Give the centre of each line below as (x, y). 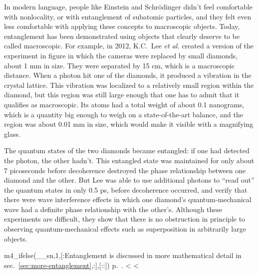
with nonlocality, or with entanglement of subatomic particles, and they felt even (128, 16)
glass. (12, 134)
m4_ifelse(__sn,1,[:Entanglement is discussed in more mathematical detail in (123, 255)
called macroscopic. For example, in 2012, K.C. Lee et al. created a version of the (129, 46)
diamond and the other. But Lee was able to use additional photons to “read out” (129, 180)
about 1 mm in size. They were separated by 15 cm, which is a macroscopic (120, 65)
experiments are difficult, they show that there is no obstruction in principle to (125, 219)
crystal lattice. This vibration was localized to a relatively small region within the (129, 85)
